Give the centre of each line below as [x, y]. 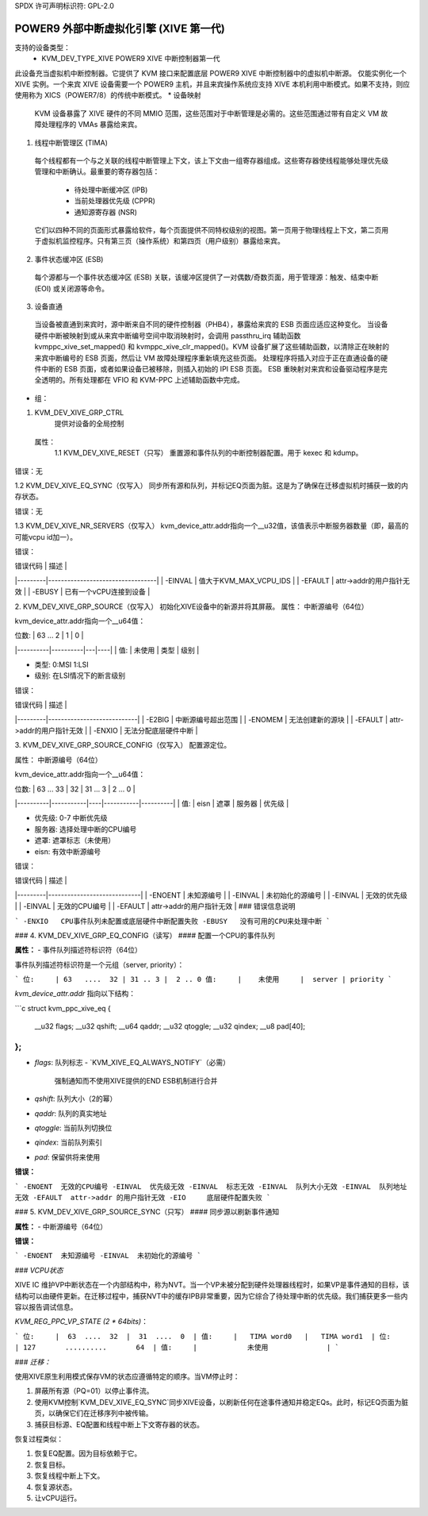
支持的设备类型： [42, 47]
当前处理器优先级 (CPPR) [115, 201]
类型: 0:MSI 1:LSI [61, 665]
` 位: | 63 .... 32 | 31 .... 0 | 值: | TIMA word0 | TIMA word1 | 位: [203, 1336]
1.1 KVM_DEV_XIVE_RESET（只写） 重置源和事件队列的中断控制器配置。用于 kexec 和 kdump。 [208, 453]
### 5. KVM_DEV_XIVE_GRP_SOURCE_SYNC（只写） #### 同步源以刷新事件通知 [147, 1212]
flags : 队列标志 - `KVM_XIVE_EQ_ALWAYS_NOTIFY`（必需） [132, 1063]
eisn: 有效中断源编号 [68, 851]
